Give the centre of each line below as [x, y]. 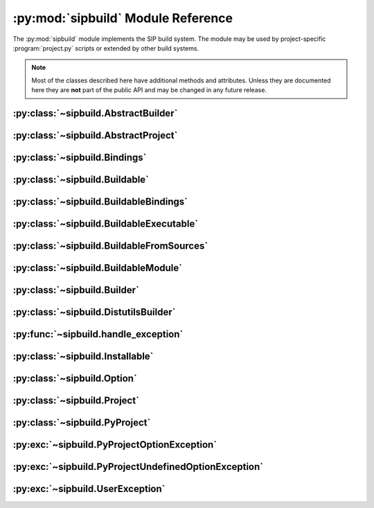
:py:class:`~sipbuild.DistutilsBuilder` [94, 312]
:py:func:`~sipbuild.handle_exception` [98, 334]
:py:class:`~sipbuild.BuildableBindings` [100, 201]
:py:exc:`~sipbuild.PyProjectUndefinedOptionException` [138, 467]
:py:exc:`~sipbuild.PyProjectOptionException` [115, 445]
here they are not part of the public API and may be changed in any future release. [149, 90]
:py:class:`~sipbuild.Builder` [76, 290]
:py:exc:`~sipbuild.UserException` [89, 489]
